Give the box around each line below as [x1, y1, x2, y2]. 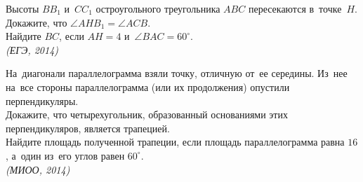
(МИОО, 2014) [6, 162, 70, 176]
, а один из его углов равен [6, 148, 125, 162]
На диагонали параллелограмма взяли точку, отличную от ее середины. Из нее [6, 66, 348, 80]
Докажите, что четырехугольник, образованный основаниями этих [6, 107, 288, 122]
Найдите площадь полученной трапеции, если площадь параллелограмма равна [6, 134, 345, 149]
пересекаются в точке [248, 1, 342, 15]
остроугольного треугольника [95, 1, 220, 15]
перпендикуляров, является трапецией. [6, 120, 170, 135]
